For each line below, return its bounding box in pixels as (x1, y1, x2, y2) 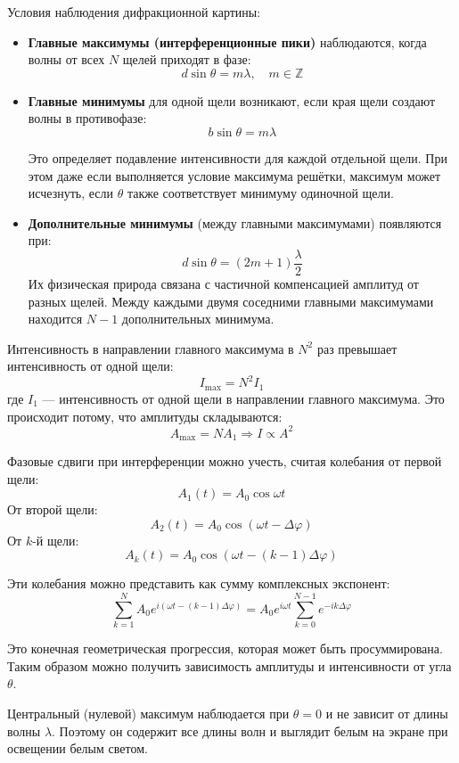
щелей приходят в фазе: (122, 50, 251, 69)
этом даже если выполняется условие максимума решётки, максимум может (28, 166, 441, 185)
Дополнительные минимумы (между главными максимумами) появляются (28, 213, 442, 232)
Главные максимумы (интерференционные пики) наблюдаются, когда (28, 32, 427, 51)
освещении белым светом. (7, 739, 148, 758)
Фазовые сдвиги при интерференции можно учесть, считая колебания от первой (7, 452, 442, 471)
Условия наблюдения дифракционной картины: (7, 3, 261, 21)
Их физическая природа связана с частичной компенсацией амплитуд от (28, 275, 419, 292)
